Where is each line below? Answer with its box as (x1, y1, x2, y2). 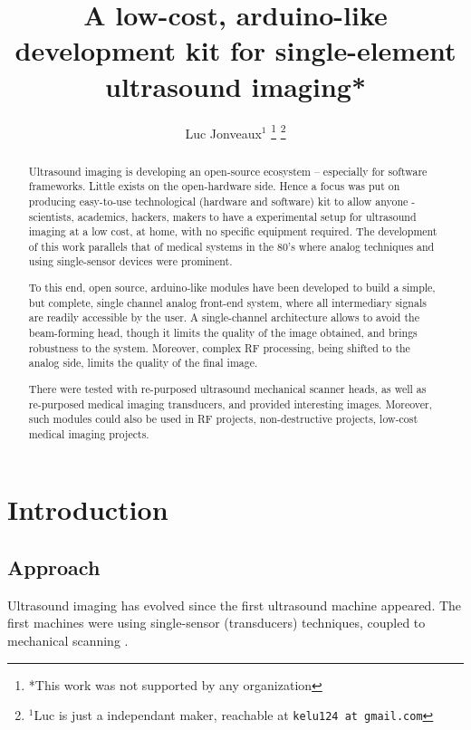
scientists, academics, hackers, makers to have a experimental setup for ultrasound (28, 208, 417, 224)
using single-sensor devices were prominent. (28, 254, 233, 269)
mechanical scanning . (7, 631, 129, 650)
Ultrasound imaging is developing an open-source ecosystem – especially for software (28, 163, 428, 178)
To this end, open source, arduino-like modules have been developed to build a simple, (28, 280, 436, 295)
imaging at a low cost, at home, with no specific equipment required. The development (28, 224, 437, 239)
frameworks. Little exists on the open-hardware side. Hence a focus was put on (28, 178, 400, 194)
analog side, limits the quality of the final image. (28, 355, 258, 370)
